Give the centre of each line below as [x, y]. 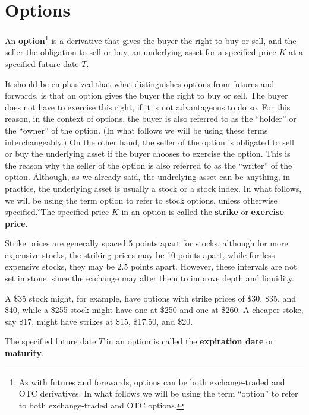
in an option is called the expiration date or [190, 341]
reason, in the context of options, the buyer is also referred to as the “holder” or [151, 118]
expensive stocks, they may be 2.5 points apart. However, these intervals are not [151, 266]
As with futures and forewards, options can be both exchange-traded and [152, 381]
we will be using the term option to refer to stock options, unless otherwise [141, 200]
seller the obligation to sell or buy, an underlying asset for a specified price [141, 52]
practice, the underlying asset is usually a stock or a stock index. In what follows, [153, 188]
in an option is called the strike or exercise [203, 212]
